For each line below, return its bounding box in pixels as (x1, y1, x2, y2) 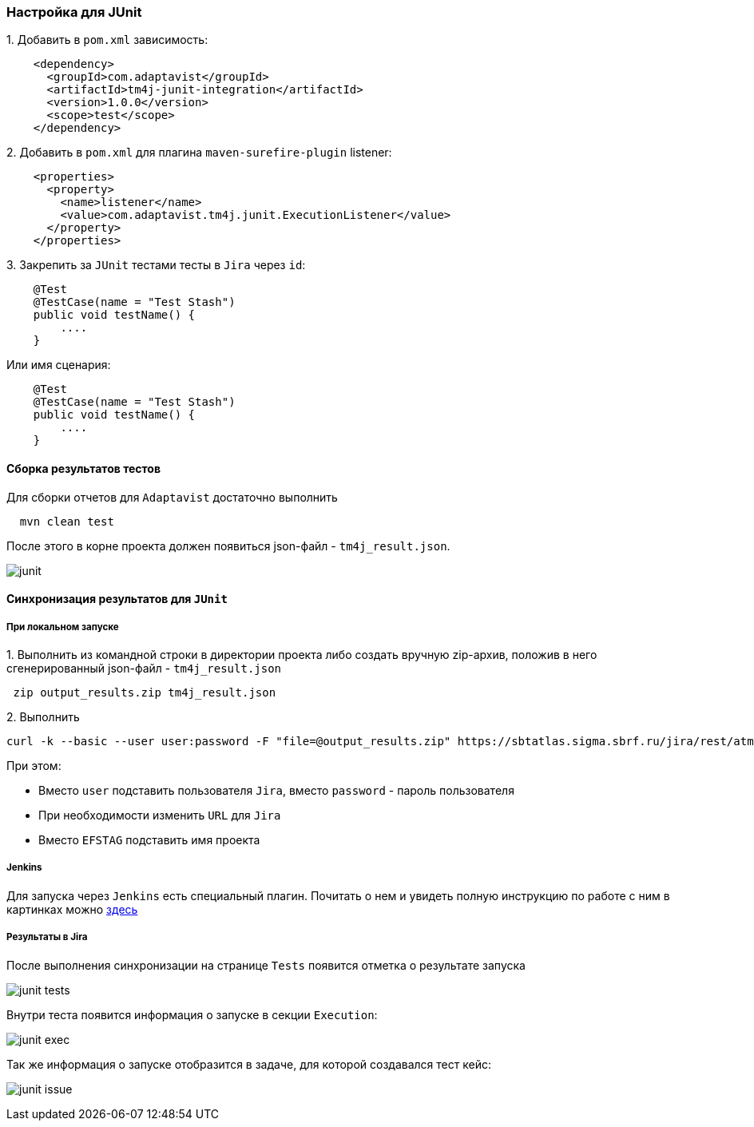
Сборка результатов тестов (6, 461, 161, 475)
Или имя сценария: (6, 358, 111, 372)
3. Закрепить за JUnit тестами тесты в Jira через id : (6, 258, 306, 272)
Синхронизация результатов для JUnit (6, 592, 228, 606)
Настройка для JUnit (6, 4, 142, 20)
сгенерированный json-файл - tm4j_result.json (6, 661, 282, 675)
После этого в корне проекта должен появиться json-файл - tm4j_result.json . (6, 538, 450, 553)
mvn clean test (19, 514, 114, 528)
